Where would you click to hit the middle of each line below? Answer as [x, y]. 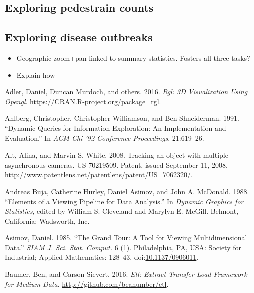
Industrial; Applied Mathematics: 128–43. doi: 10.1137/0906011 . [102, 257]
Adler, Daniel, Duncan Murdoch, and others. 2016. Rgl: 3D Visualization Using [126, 92]
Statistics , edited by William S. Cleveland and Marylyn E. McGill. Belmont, [122, 211]
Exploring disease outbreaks [79, 37]
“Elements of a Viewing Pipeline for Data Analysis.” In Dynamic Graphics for [124, 201]
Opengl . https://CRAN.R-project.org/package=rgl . [83, 101]
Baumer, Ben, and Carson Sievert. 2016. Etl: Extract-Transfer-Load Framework [126, 274]
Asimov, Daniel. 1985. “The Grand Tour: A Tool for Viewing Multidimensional [126, 238]
